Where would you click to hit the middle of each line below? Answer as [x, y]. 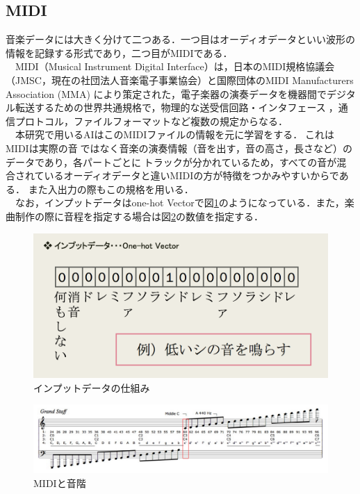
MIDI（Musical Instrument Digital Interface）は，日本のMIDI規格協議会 [175, 66]
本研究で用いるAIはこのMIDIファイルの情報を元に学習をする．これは [175, 134]
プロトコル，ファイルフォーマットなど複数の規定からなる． [151, 121]
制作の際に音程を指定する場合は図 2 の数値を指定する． [139, 216]
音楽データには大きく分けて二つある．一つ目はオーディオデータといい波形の [181, 39]
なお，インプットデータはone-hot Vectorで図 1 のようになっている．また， [180, 203]
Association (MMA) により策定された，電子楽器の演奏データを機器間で [166, 93]
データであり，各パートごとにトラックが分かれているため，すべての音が [171, 162]
